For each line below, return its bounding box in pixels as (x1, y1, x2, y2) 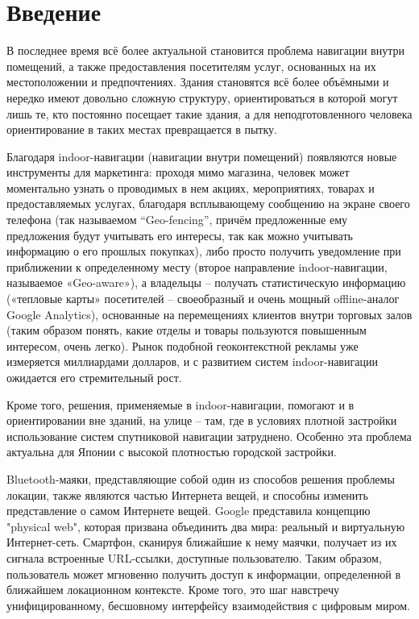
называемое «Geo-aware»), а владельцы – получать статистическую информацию (6, 274, 406, 291)
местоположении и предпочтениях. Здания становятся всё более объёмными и (6, 73, 389, 90)
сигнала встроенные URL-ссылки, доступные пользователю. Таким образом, (6, 549, 382, 566)
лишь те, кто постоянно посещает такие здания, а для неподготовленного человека (6, 105, 413, 122)
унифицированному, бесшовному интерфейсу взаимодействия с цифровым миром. (6, 596, 410, 613)
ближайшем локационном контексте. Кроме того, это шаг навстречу (6, 581, 339, 598)
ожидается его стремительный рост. (6, 369, 182, 385)
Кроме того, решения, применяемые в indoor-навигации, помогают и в (6, 396, 355, 413)
